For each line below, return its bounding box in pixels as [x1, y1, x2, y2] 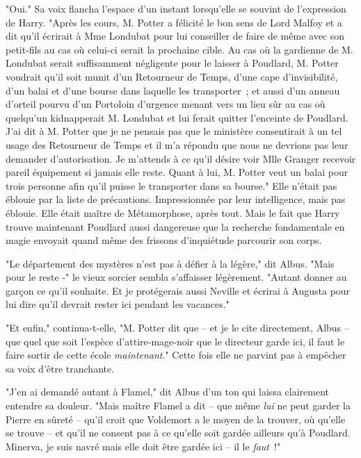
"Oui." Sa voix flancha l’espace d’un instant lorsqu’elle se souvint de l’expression [6, 1, 346, 15]
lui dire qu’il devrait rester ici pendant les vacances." [6, 297, 230, 311]
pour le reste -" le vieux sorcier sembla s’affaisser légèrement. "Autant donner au [6, 270, 347, 284]
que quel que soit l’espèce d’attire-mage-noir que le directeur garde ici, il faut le [6, 334, 345, 348]
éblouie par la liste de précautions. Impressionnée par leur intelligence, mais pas [6, 192, 346, 206]
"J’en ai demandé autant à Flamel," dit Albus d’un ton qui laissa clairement [6, 384, 329, 399]
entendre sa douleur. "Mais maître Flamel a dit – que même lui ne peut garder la [6, 398, 351, 413]
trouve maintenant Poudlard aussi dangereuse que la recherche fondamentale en [6, 219, 345, 234]
